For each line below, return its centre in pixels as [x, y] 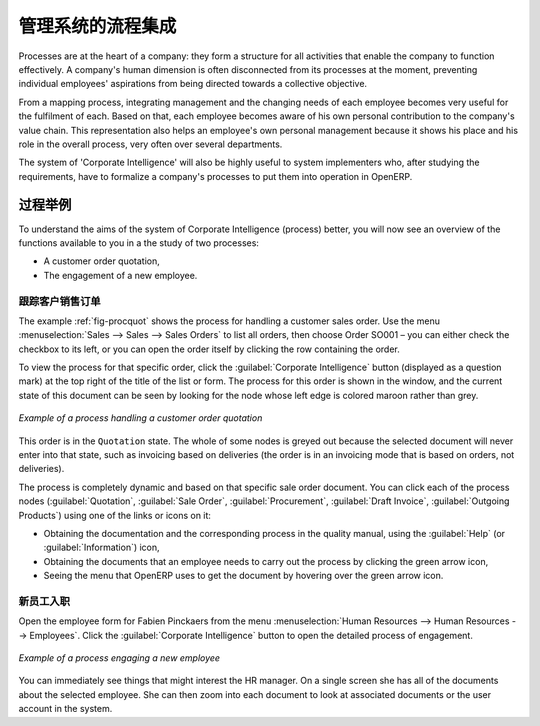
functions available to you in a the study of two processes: [139, 242]
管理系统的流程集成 [97, 26]
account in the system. [65, 709]
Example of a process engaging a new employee [119, 658]
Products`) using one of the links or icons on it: [115, 515]
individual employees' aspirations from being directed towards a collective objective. [193, 84]
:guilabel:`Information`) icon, [101, 547]
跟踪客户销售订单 [59, 301]
